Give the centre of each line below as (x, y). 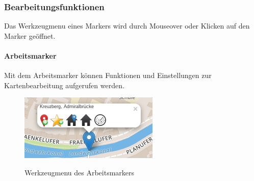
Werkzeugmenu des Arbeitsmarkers (80, 172)
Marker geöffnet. (30, 35)
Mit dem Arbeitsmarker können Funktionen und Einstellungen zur (108, 75)
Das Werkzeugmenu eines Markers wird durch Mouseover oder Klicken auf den (127, 26)
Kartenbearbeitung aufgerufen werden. (64, 85)
